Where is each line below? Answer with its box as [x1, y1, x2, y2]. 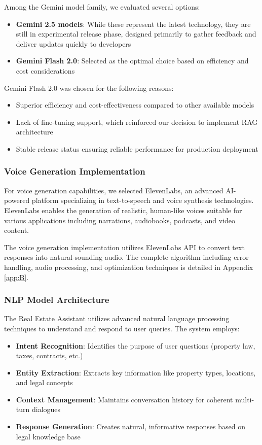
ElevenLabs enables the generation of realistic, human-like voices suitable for [4, 204, 242, 215]
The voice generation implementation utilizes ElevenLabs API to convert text [4, 242, 245, 252]
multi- [235, 394, 254, 404]
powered [4, 195, 30, 206]
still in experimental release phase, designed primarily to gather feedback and [16, 28, 256, 39]
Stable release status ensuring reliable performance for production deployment [16, 143, 258, 154]
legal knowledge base [16, 431, 81, 441]
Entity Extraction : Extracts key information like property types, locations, [16, 367, 256, 378]
